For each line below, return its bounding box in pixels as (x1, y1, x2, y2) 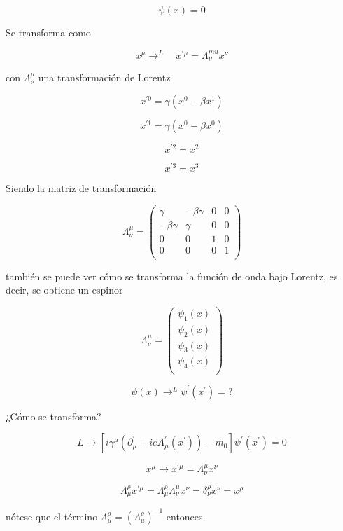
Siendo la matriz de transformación (6, 180, 157, 195)
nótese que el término (6, 509, 98, 523)
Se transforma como (6, 25, 91, 39)
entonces (166, 509, 203, 523)
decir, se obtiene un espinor (6, 282, 123, 297)
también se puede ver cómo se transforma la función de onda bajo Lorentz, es (6, 268, 338, 283)
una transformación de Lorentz (38, 70, 171, 85)
